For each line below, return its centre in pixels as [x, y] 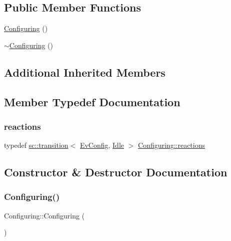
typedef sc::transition [36, 145]
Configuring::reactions [171, 145]
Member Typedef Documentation [92, 101]
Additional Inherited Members [85, 72]
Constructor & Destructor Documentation [116, 172]
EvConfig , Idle [102, 145]
